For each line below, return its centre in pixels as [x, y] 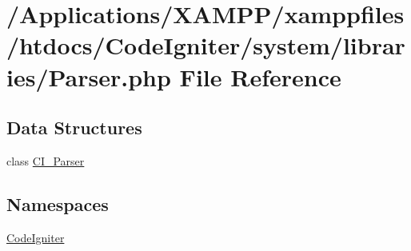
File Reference [260, 76]
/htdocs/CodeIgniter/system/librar [206, 45]
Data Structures [74, 127]
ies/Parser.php [89, 76]
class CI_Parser [46, 160]
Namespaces [58, 203]
